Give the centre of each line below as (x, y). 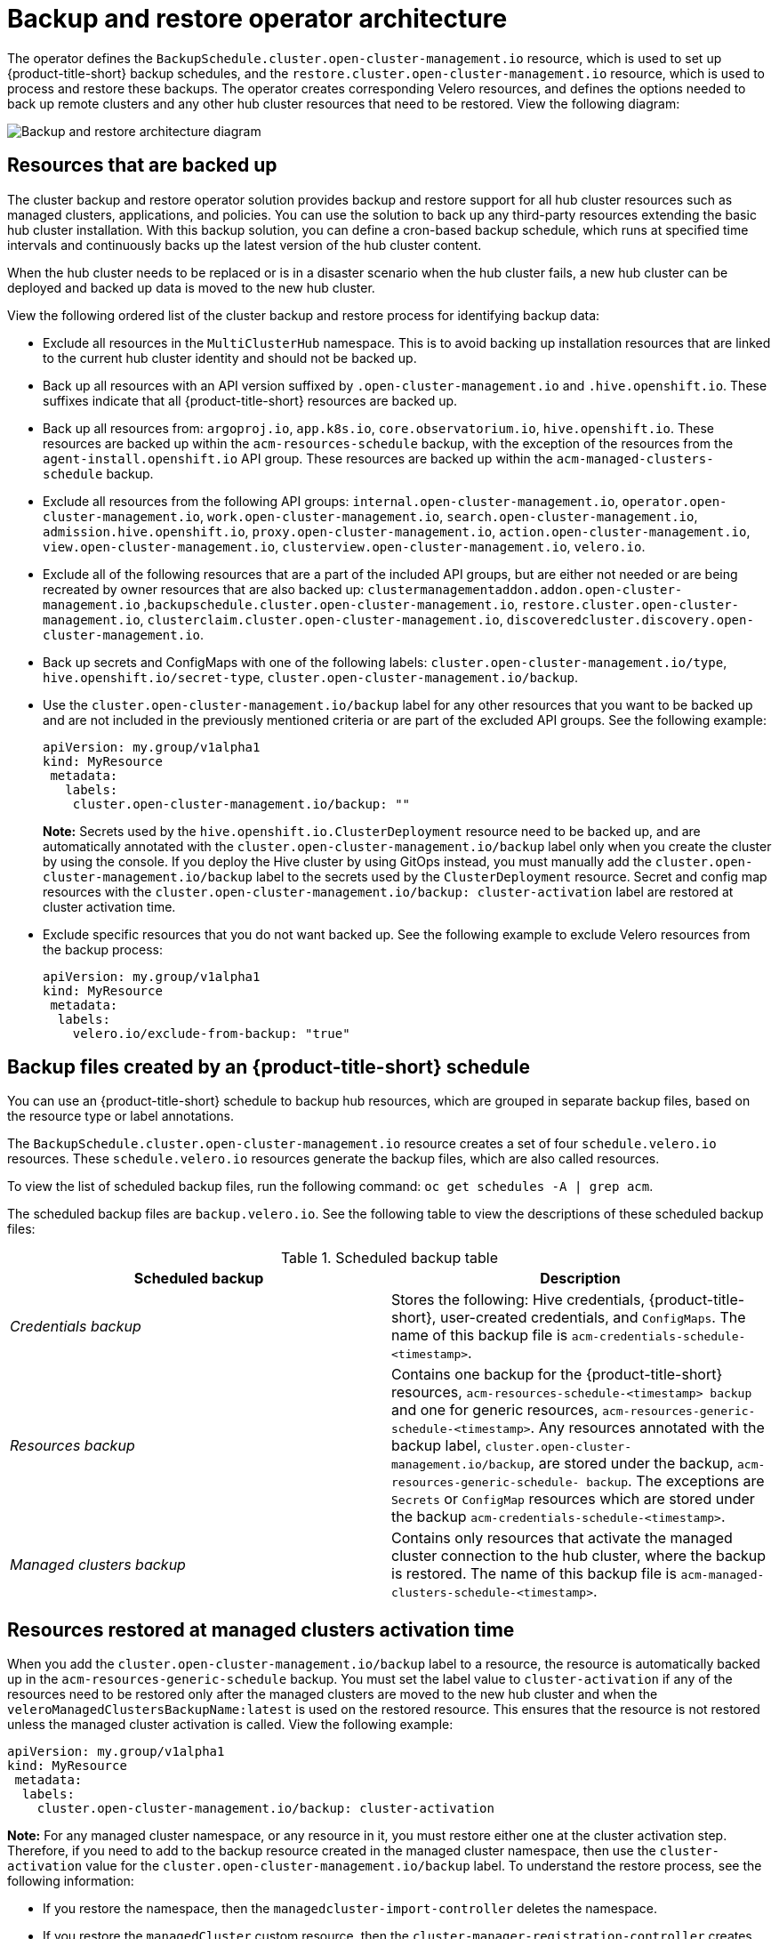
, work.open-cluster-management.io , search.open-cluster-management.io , (449, 516)
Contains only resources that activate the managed (562, 1538)
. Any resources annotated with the (647, 1428)
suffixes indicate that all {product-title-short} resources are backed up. (250, 400)
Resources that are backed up (142, 165)
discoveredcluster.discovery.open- (630, 620)
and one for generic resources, (495, 1410)
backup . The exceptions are (675, 1481)
